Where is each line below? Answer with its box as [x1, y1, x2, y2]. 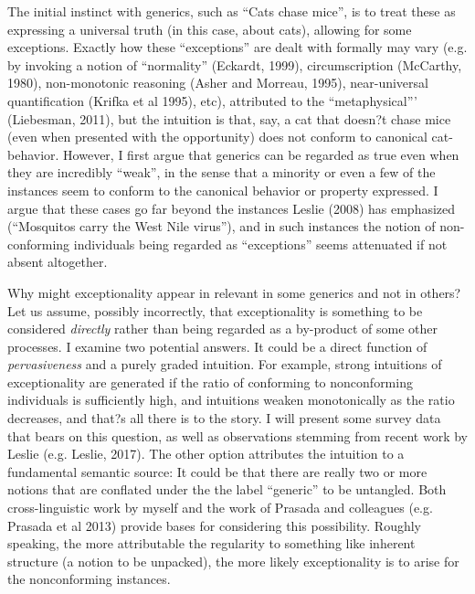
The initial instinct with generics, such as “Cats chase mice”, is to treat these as [7, 2, 456, 20]
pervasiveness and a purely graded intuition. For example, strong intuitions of [7, 355, 442, 374]
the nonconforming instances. [7, 569, 171, 589]
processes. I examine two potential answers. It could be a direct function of [7, 336, 427, 355]
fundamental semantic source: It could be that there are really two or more [7, 461, 427, 481]
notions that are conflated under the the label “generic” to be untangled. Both [7, 480, 447, 499]
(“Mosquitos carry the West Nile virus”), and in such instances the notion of [7, 217, 436, 236]
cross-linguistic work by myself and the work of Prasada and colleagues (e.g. [7, 498, 433, 517]
